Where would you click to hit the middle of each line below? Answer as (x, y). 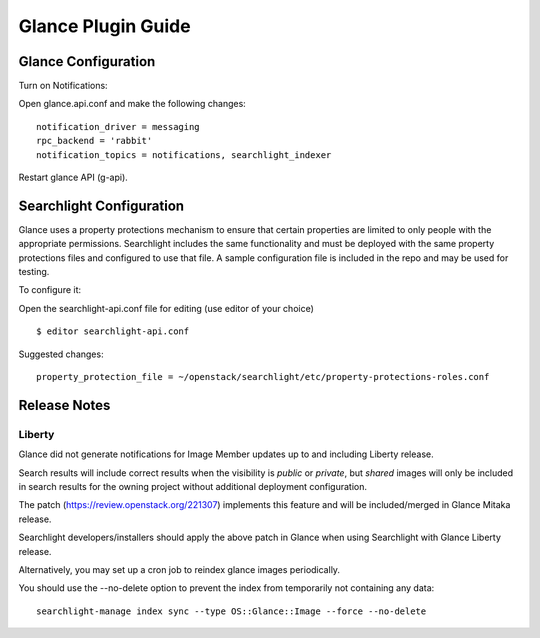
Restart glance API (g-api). (73, 177)
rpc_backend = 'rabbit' (94, 141)
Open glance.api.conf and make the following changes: (132, 104)
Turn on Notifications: (63, 86)
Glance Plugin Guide (104, 26)
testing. (34, 272)
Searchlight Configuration (101, 205)
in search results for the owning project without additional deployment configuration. (193, 486)
